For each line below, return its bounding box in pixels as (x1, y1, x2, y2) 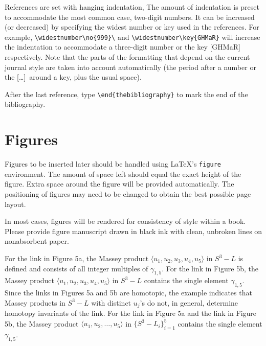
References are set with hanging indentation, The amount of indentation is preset (5, 2, 260, 12)
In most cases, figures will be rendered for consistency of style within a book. (5, 216, 246, 226)
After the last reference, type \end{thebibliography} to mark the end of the (5, 88, 248, 99)
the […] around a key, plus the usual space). (5, 72, 142, 82)
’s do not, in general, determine (140, 297, 238, 308)
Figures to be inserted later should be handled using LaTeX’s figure (5, 158, 221, 169)
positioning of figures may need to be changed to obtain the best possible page (5, 189, 251, 199)
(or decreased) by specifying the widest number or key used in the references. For (5, 21, 259, 32)
